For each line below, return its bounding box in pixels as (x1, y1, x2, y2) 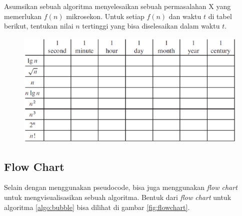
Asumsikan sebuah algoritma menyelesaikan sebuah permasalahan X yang (4, 1, 231, 11)
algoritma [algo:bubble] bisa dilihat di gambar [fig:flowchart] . (4, 201, 190, 212)
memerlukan (4, 11, 42, 21)
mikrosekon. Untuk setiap (66, 11, 144, 21)
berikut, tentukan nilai (4, 21, 73, 31)
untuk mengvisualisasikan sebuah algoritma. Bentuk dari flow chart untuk (4, 192, 231, 202)
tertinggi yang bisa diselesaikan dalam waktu (82, 21, 220, 31)
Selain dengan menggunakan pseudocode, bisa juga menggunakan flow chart (4, 182, 237, 192)
